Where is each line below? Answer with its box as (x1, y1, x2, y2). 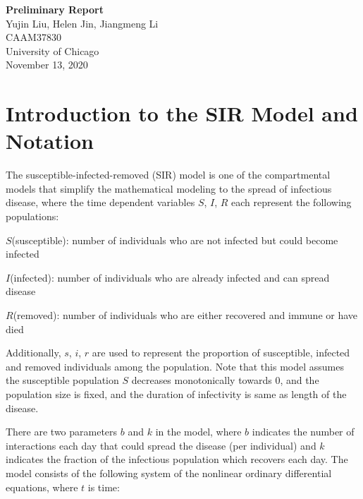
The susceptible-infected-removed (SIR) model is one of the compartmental (6, 167, 331, 182)
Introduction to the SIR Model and (6, 99, 358, 128)
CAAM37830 (6, 30, 61, 44)
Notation (6, 126, 94, 155)
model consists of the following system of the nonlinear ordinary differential (6, 465, 332, 480)
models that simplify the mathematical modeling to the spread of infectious (6, 181, 332, 196)
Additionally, (6, 345, 61, 360)
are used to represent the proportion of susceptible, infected (92, 345, 350, 360)
